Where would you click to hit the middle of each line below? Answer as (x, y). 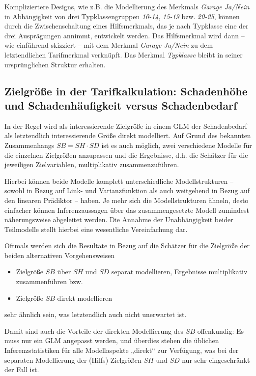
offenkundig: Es (221, 331)
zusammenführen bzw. (49, 281)
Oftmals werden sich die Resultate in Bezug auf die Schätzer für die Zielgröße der (127, 246)
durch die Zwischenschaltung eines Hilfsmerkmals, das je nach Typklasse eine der (127, 26)
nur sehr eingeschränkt (216, 360)
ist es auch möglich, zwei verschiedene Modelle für (177, 145)
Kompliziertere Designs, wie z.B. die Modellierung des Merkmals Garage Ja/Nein (127, 6)
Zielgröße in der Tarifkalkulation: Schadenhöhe (126, 91)
